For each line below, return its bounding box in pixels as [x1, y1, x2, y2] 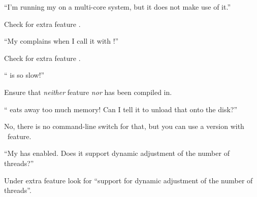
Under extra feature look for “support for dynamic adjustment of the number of [4, 175, 253, 185]
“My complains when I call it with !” [4, 36, 119, 46]
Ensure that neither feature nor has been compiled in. [4, 86, 172, 97]
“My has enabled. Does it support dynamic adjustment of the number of [4, 148, 230, 158]
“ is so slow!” [4, 70, 45, 80]
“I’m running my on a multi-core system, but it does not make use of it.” [4, 2, 231, 12]
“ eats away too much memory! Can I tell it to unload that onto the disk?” [4, 104, 238, 114]
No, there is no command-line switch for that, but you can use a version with [4, 121, 244, 132]
